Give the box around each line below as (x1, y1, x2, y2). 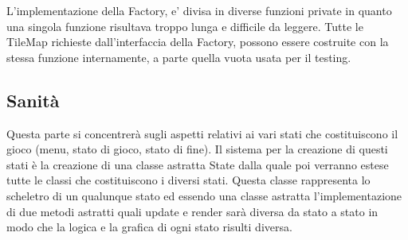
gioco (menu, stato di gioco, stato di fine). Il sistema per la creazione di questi (6, 141, 388, 157)
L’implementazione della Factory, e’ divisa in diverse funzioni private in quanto (6, 2, 392, 18)
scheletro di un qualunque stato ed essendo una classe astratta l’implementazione (6, 187, 402, 203)
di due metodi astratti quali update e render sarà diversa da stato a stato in (6, 203, 379, 219)
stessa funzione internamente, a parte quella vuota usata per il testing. (6, 48, 351, 65)
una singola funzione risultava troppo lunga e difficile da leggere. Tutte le (6, 17, 363, 34)
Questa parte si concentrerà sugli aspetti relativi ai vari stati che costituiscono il (6, 125, 398, 141)
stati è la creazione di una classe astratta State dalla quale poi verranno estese (6, 156, 389, 172)
